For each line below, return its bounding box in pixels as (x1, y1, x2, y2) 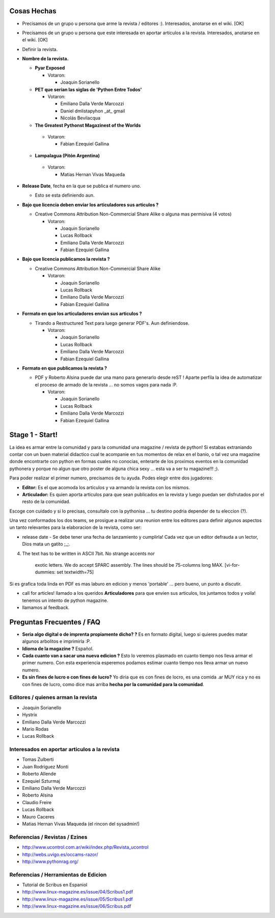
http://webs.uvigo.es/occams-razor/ (22, 851, 99, 857)
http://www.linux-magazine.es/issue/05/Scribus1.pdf (22, 896, 133, 902)
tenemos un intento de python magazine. (22, 597, 108, 603)
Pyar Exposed (35, 65, 65, 71)
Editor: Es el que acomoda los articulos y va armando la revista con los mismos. (22, 484, 190, 490)
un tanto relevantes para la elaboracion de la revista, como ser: (9, 524, 142, 530)
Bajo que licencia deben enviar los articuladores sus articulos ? (22, 202, 159, 208)
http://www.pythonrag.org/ (22, 858, 79, 864)
